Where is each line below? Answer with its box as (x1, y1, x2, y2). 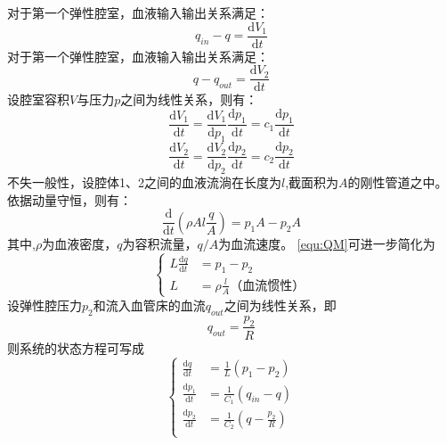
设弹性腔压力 (7, 295, 82, 314)
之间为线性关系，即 (223, 295, 337, 314)
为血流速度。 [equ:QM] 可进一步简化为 (218, 234, 435, 252)
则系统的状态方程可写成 (7, 338, 144, 357)
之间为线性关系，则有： (120, 90, 258, 109)
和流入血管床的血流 (93, 295, 206, 314)
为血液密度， (42, 234, 118, 252)
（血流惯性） (230, 279, 305, 293)
